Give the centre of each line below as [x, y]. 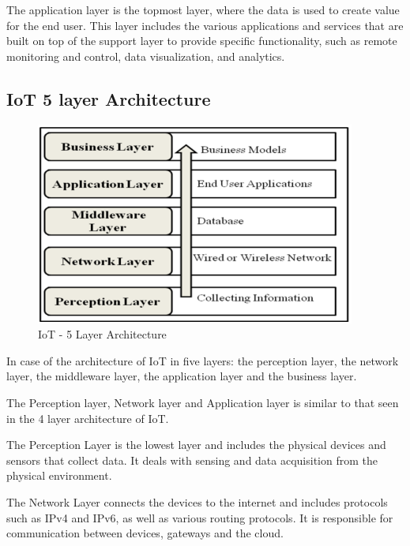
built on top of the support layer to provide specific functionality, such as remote [202, 41]
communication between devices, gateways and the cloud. [145, 533]
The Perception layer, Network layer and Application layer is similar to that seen [203, 402]
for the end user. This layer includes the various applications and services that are [205, 25]
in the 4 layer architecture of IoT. [88, 418]
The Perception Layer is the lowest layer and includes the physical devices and [196, 445]
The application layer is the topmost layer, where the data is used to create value [203, 9]
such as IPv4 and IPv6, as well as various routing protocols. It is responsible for [200, 517]
